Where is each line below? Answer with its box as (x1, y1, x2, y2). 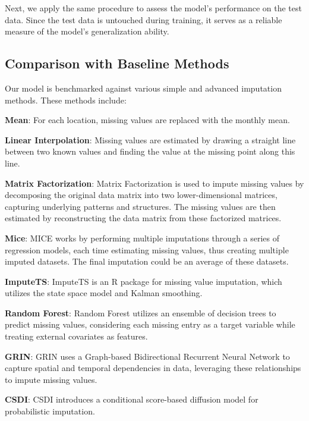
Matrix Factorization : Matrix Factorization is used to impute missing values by (5, 177, 304, 189)
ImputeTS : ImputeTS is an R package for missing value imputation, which (5, 275, 282, 287)
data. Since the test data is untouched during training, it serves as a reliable (5, 13, 282, 26)
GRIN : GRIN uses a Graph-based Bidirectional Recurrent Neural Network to (5, 350, 290, 362)
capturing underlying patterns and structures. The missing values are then (5, 200, 276, 212)
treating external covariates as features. (5, 330, 148, 343)
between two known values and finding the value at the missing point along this (5, 145, 295, 158)
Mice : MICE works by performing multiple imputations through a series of (5, 231, 280, 244)
